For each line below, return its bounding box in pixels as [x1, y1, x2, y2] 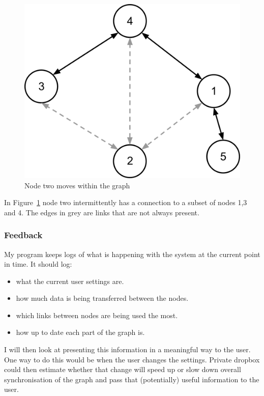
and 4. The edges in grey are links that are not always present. [4, 207, 199, 217]
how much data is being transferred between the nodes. [16, 293, 189, 303]
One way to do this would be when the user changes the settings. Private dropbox [4, 354, 260, 364]
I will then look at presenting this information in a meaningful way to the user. [4, 344, 251, 355]
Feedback [4, 229, 43, 241]
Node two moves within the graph [24, 180, 130, 190]
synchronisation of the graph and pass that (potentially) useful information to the [4, 374, 259, 384]
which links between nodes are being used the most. [16, 309, 178, 320]
